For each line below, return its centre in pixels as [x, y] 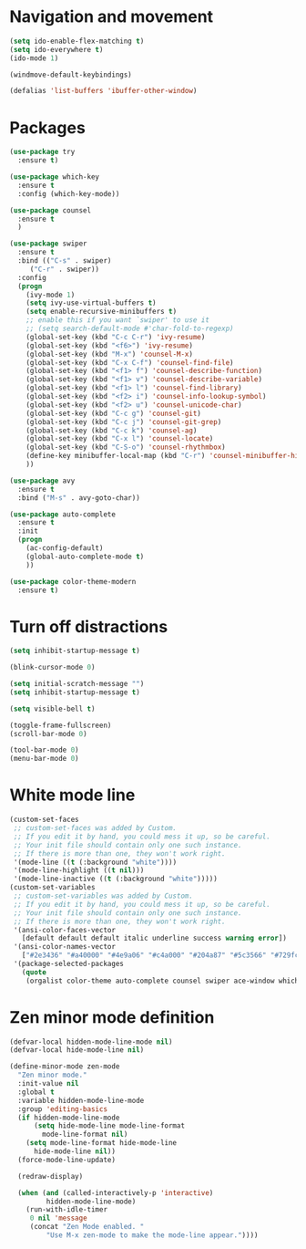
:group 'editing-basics [62, 1109]
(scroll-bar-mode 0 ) [49, 734]
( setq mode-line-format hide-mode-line [102, 1143]
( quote [34, 972]
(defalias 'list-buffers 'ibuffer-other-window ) [103, 91]
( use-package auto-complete [63, 514]
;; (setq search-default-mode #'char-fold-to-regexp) [130, 328]
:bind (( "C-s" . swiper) [65, 261]
